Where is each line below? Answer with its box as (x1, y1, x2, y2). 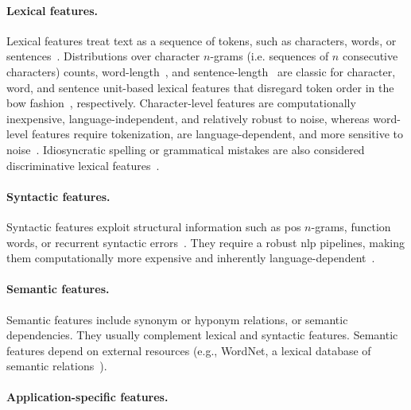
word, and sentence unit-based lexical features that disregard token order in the (6, 79, 394, 95)
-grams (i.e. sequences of (210, 48, 329, 64)
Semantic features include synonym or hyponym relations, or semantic (6, 311, 348, 327)
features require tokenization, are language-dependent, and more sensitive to (31, 126, 403, 142)
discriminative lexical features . (6, 157, 160, 173)
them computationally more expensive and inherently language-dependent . (6, 249, 375, 266)
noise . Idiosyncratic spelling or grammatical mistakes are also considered (6, 141, 365, 157)
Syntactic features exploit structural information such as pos (6, 218, 301, 234)
